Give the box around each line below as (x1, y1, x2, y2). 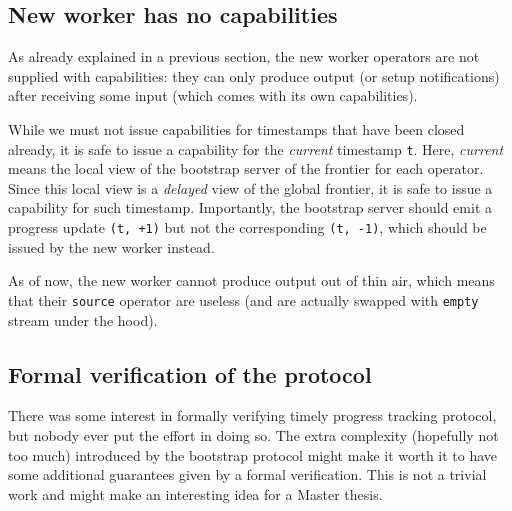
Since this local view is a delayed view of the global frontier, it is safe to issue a (8, 177, 493, 198)
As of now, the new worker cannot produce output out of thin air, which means (8, 270, 495, 291)
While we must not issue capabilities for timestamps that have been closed (8, 118, 465, 139)
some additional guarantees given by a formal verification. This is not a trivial (8, 464, 487, 485)
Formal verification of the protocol (8, 358, 372, 389)
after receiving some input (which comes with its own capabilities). (8, 85, 418, 106)
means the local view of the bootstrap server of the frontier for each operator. (8, 158, 484, 179)
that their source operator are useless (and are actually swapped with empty (8, 289, 479, 310)
